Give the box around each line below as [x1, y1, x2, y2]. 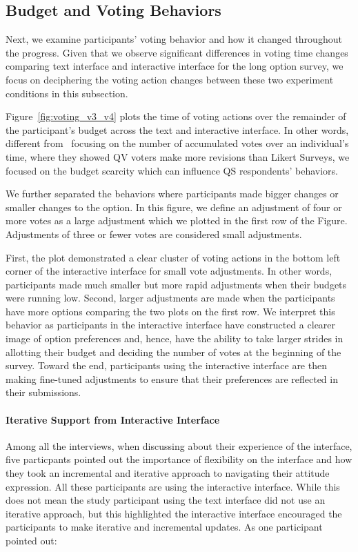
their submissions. [6, 385, 81, 400]
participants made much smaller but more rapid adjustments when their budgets [6, 277, 347, 291]
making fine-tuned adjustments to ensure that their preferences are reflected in [6, 371, 338, 386]
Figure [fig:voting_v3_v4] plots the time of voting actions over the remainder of [6, 109, 346, 124]
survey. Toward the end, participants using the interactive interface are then [6, 358, 327, 373]
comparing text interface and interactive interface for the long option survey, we [6, 59, 344, 73]
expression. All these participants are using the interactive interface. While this [6, 479, 340, 493]
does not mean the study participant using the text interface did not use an [6, 493, 326, 507]
